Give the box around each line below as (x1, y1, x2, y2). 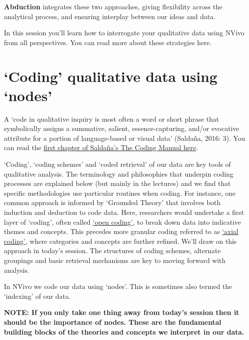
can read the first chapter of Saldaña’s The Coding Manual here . (4, 142, 198, 153)
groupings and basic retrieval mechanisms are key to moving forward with (4, 255, 226, 265)
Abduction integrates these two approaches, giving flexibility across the (4, 1, 223, 11)
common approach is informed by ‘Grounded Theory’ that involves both (4, 197, 221, 208)
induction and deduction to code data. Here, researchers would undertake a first (4, 207, 244, 217)
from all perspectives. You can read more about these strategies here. (4, 37, 212, 47)
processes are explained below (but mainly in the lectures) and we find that (4, 178, 231, 188)
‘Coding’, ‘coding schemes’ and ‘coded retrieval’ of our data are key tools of (4, 159, 231, 169)
